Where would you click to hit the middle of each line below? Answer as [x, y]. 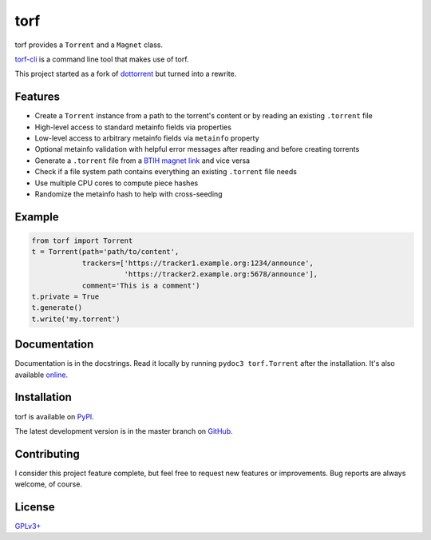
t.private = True [65, 296]
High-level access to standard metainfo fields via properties [133, 127]
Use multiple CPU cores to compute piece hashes [117, 183]
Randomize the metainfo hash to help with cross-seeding [129, 194]
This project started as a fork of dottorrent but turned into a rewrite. [126, 74]
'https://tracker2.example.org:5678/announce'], [221, 274]
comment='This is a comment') [141, 285]
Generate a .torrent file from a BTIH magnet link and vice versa [142, 161]
